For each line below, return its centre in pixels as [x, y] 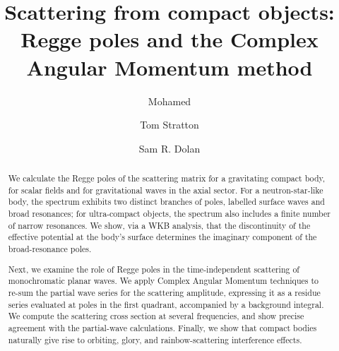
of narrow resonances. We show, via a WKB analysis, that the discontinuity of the [159, 225]
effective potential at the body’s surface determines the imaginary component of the [162, 237]
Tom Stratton [169, 125]
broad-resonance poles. [50, 249]
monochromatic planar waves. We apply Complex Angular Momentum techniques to [163, 281]
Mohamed [169, 101]
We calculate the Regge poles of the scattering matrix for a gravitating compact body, [167, 178]
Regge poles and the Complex [169, 39]
